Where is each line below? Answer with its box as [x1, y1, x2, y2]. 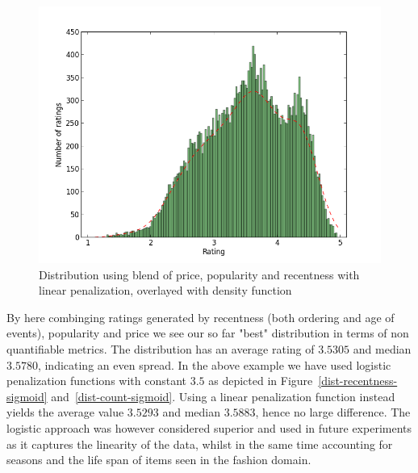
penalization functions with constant [6, 372, 187, 389]
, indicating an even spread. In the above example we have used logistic [37, 356, 391, 373]
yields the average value [6, 404, 124, 421]
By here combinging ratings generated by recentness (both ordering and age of [6, 308, 395, 325]
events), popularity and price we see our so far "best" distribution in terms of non [6, 324, 409, 341]
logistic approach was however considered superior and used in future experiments [6, 419, 412, 436]
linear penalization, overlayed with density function [39, 282, 292, 299]
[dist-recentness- [318, 372, 398, 389]
